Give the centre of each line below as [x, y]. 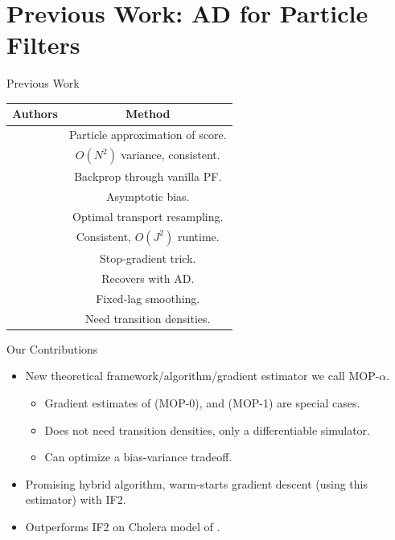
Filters [43, 45]
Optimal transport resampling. [148, 217]
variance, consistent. [171, 155]
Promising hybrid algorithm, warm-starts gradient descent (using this [196, 483]
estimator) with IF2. [76, 499]
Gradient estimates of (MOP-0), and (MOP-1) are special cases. [202, 402]
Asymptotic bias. [148, 196]
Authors [35, 114]
